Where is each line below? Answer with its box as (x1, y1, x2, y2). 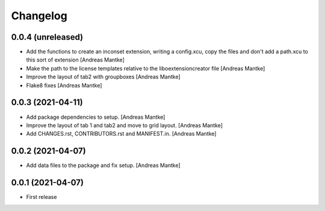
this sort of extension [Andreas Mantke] (26, 56, 125, 63)
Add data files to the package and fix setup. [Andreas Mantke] (26, 162, 181, 169)
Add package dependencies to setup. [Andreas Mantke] (26, 113, 166, 121)
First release (26, 194, 57, 201)
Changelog (11, 9, 67, 22)
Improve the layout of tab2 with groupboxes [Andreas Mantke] (26, 73, 181, 81)
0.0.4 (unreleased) (11, 32, 84, 42)
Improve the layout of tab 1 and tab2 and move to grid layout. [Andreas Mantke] (26, 121, 223, 129)
